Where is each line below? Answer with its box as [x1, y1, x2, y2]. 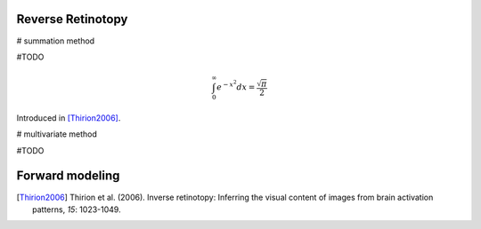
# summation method [16, 36, 95, 46]
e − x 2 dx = [216, 79, 256, 92]
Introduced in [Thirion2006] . [16, 112, 121, 123]
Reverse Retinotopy [16, 12, 128, 27]
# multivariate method [16, 129, 98, 139]
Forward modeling [16, 169, 120, 184]
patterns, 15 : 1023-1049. [32, 204, 121, 215]
